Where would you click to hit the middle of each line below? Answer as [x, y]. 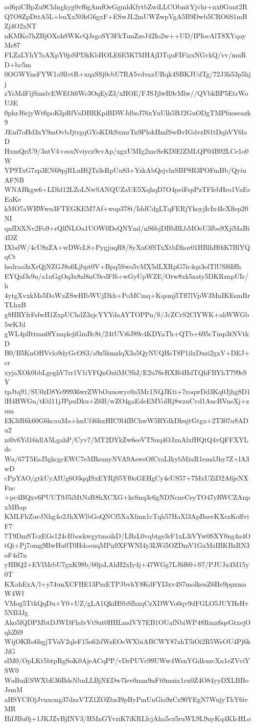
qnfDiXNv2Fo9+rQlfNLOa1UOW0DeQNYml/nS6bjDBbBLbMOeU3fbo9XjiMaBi [127, 228]
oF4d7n [16, 554]
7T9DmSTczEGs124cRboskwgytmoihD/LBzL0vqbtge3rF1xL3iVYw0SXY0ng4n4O [127, 535]
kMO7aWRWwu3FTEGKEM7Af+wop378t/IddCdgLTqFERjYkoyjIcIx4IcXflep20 [126, 208]
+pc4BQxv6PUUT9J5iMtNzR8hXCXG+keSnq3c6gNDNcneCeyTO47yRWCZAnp [127, 497]
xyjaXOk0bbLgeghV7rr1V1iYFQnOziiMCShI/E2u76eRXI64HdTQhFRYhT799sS [126, 372]
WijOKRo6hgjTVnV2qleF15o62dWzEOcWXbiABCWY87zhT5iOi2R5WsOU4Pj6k [127, 641]
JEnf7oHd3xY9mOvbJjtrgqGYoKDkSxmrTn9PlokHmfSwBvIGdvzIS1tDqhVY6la [126, 131]
